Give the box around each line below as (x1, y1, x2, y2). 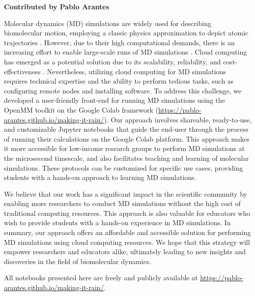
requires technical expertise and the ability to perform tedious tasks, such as (4, 76, 234, 86)
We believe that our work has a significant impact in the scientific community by (4, 188, 247, 199)
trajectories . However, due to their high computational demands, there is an (4, 37, 235, 47)
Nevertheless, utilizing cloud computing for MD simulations (47, 66, 226, 76)
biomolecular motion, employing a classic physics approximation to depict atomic (4, 28, 249, 38)
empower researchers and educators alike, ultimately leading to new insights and (4, 246, 246, 257)
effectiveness (4, 66, 41, 76)
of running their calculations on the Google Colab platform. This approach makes (4, 133, 250, 144)
